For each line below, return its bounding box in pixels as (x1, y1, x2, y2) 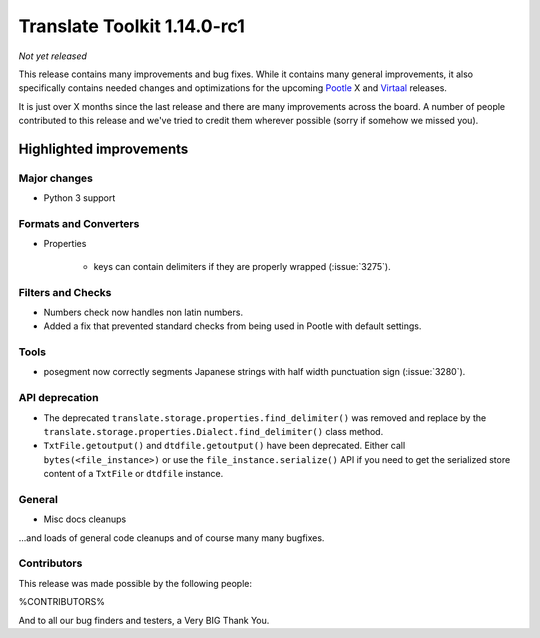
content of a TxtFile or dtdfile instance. (43, 468, 224, 480)
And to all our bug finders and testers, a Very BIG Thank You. (18, 614, 270, 626)
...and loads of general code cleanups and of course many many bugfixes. (18, 531, 325, 544)
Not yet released (18, 50, 87, 62)
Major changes (18, 171, 94, 185)
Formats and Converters (18, 217, 140, 231)
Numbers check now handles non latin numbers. (43, 306, 244, 318)
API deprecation (18, 391, 99, 405)
